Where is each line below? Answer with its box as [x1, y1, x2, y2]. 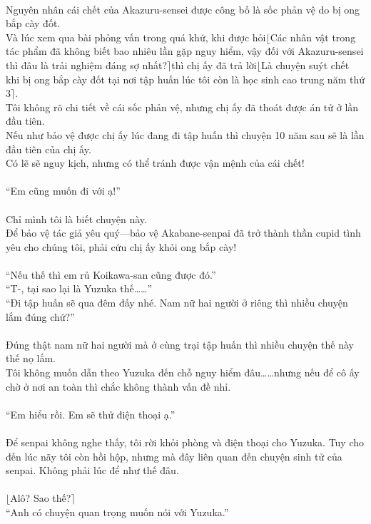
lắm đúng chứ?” [6, 309, 75, 324]
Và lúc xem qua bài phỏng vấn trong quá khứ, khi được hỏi [6, 29, 266, 44]
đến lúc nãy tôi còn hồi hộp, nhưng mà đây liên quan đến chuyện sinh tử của [6, 448, 342, 463]
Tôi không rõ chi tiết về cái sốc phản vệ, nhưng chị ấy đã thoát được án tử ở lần [6, 99, 359, 114]
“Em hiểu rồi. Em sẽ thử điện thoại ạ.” [6, 406, 176, 421]
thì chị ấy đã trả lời [171, 57, 257, 72]
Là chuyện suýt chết [260, 57, 350, 72]
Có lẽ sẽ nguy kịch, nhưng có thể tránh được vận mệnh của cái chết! [6, 155, 305, 170]
